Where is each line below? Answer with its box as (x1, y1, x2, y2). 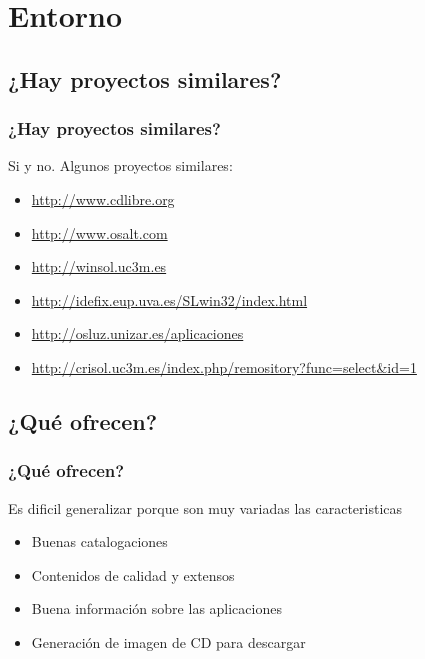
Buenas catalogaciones (31, 531, 168, 552)
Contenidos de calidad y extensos (31, 564, 235, 585)
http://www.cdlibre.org (31, 188, 175, 209)
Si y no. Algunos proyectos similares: (8, 155, 233, 176)
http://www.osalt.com (31, 222, 168, 243)
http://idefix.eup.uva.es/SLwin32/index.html (31, 289, 308, 310)
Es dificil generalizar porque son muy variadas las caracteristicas (8, 497, 403, 518)
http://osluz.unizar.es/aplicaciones (31, 323, 244, 344)
